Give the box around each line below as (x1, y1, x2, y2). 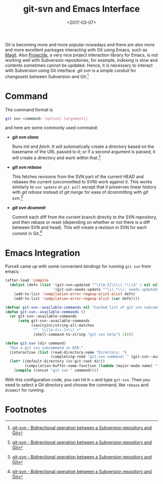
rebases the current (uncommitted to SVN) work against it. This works (12, 179, 152, 185)
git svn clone (12, 134, 39, 140)
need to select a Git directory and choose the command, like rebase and (5, 382, 149, 388)
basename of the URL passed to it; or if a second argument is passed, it (12, 149, 156, 155)
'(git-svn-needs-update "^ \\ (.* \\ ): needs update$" (52, 287, 160, 292)
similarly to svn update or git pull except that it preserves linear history (12, 184, 157, 190)
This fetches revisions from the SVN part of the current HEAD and (12, 174, 144, 179)
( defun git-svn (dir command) (5, 341, 66, 346)
